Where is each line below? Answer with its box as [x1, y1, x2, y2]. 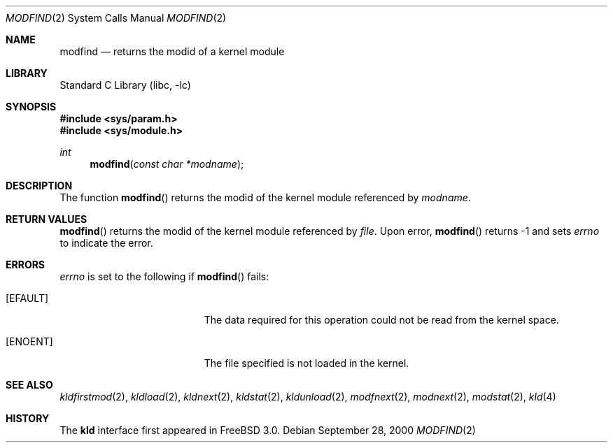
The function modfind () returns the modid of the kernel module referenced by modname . [59, 192, 471, 203]
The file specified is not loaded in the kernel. [204, 357, 409, 369]
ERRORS [6, 259, 45, 270]
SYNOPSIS [6, 101, 57, 113]
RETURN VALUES [6, 213, 87, 225]
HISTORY [6, 412, 50, 424]
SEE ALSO [6, 379, 53, 391]
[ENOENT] [6, 335, 53, 347]
